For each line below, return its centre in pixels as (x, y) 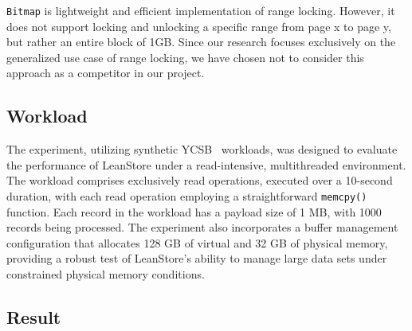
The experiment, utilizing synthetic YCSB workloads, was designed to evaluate (202, 149)
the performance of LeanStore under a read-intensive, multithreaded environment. (206, 164)
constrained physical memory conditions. (106, 274)
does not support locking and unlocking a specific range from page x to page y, (199, 26)
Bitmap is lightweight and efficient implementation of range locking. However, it (201, 10)
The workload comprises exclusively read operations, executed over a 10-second (200, 180)
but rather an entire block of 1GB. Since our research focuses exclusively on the (201, 42)
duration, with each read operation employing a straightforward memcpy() (187, 196)
